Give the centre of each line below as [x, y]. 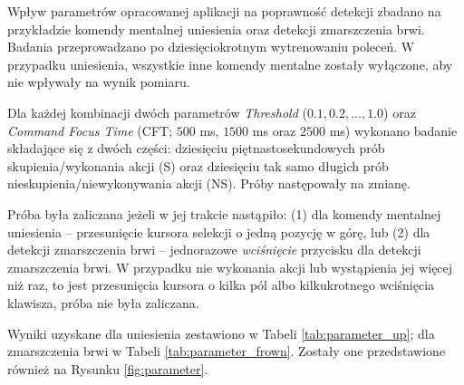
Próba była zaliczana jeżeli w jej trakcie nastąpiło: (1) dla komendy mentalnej [224, 213]
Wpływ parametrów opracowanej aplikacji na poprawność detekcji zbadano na [224, 11]
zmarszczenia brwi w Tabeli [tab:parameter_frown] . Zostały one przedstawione [227, 351]
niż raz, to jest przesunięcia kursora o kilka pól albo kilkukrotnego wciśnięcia [221, 285]
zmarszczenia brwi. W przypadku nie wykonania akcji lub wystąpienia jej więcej [230, 267]
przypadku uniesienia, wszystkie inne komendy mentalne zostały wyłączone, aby [230, 64]
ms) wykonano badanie [393, 130]
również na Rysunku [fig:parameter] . [108, 368]
